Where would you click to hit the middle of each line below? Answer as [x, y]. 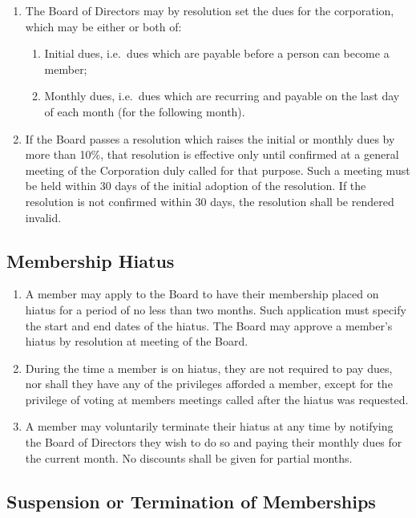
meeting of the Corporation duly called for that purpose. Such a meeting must [218, 170]
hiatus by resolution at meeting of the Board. [137, 341]
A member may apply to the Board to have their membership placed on [202, 294]
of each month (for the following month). [145, 111]
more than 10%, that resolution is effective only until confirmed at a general [212, 154]
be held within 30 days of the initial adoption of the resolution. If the [196, 186]
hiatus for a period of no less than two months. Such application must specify [216, 309]
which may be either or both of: [103, 26]
